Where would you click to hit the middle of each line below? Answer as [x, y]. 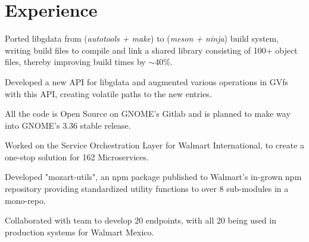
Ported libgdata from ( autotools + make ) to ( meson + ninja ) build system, [142, 38]
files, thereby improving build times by [75, 62]
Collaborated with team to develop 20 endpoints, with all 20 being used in [141, 220]
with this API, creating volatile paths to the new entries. [108, 93]
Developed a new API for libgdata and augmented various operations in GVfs [147, 81]
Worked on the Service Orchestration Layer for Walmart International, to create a [155, 145]
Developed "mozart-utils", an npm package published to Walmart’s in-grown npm [153, 177]
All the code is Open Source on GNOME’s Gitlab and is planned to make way [148, 114]
